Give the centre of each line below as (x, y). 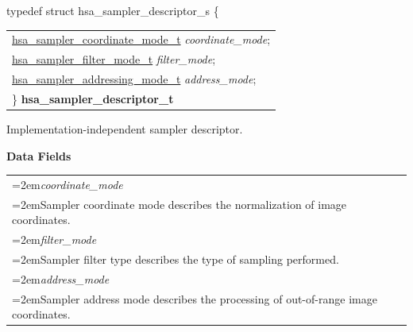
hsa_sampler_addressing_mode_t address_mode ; (134, 79)
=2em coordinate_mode (68, 184)
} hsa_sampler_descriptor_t (93, 98)
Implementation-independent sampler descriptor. (125, 128)
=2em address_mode (61, 278)
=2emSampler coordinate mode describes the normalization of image (179, 204)
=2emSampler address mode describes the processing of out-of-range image (195, 298)
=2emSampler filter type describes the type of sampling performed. (176, 259)
